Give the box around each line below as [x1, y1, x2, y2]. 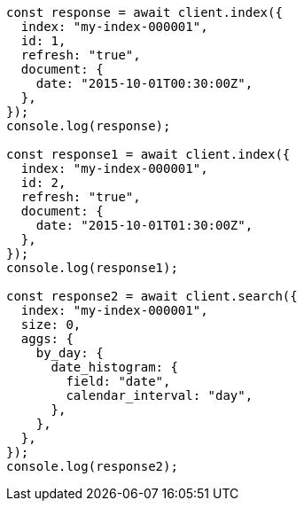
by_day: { [35, 346, 104, 360]
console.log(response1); [6, 261, 178, 275]
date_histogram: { [51, 360, 178, 374]
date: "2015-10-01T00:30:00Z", [35, 76, 253, 90]
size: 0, [20, 317, 82, 332]
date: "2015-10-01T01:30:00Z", [35, 218, 253, 232]
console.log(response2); [6, 459, 178, 473]
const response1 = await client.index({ [6, 147, 291, 161]
